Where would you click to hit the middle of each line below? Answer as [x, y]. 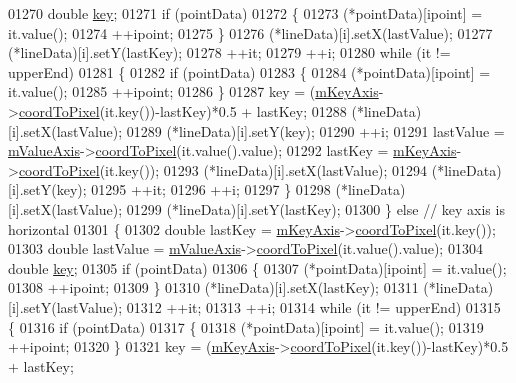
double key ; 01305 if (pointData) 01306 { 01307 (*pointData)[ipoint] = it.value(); [257, 267]
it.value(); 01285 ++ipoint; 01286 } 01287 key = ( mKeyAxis [193, 91]
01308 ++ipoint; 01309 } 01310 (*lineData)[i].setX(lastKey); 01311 [213, 287]
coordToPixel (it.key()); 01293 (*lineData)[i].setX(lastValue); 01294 [223, 169]
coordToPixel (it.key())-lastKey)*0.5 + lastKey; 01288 [182, 110]
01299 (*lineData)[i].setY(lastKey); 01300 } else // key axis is [315, 208]
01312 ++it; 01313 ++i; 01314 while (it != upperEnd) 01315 [313, 306]
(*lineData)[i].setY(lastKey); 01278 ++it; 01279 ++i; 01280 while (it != [229, 52]
